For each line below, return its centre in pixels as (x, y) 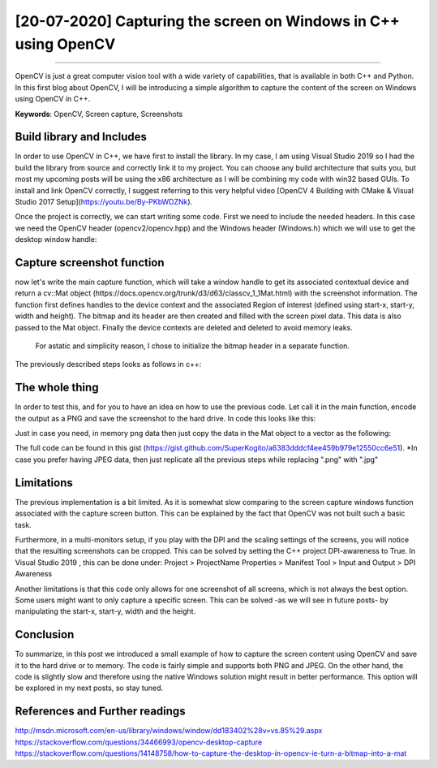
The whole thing (57, 388)
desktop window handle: (56, 239)
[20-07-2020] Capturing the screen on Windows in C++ (208, 21)
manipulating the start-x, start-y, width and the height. (105, 611)
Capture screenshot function (90, 263)
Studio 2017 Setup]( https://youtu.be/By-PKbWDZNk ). (104, 201)
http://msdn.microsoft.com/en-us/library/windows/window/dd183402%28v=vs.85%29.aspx (169, 731)
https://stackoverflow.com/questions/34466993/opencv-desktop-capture (139, 742)
